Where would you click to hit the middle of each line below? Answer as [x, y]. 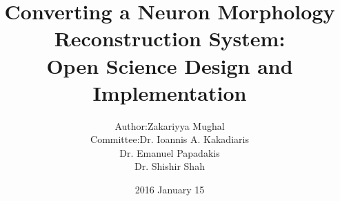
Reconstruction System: [170, 38]
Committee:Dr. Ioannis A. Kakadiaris [170, 139]
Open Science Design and [170, 65]
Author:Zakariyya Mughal [170, 125]
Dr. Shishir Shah [170, 166]
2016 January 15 [170, 190]
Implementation [170, 92]
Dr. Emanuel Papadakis [170, 152]
